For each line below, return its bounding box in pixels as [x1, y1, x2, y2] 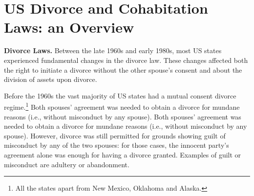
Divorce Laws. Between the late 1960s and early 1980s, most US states [4, 45, 222, 56]
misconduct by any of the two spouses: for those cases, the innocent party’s [4, 140, 229, 150]
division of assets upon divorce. [4, 74, 97, 84]
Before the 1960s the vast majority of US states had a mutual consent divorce [4, 90, 236, 100]
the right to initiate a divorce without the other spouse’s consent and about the [4, 64, 242, 75]
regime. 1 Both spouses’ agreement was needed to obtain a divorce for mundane [4, 100, 240, 112]
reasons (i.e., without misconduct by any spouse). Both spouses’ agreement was [4, 111, 241, 121]
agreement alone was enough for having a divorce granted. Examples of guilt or [4, 149, 241, 159]
